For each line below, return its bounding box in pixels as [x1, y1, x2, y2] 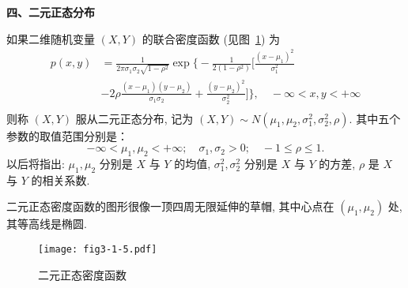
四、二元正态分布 [6, 4, 95, 20]
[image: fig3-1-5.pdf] [38, 243, 157, 255]
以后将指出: [6, 155, 65, 171]
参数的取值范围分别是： [6, 127, 128, 144]
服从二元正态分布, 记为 [75, 110, 194, 126]
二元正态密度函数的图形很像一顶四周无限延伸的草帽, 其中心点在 [6, 198, 334, 215]
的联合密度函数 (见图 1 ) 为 [142, 30, 280, 47]
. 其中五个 [349, 110, 401, 126]
